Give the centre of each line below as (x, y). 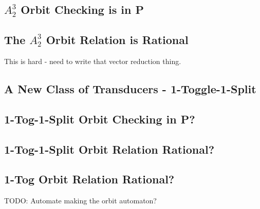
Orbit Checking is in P (82, 9)
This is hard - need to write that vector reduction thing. (93, 61)
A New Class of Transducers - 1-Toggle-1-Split (130, 88)
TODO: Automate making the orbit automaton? (80, 201)
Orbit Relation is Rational (117, 40)
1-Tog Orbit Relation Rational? (89, 179)
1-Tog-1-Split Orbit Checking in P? (100, 119)
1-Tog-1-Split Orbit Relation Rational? (109, 149)
